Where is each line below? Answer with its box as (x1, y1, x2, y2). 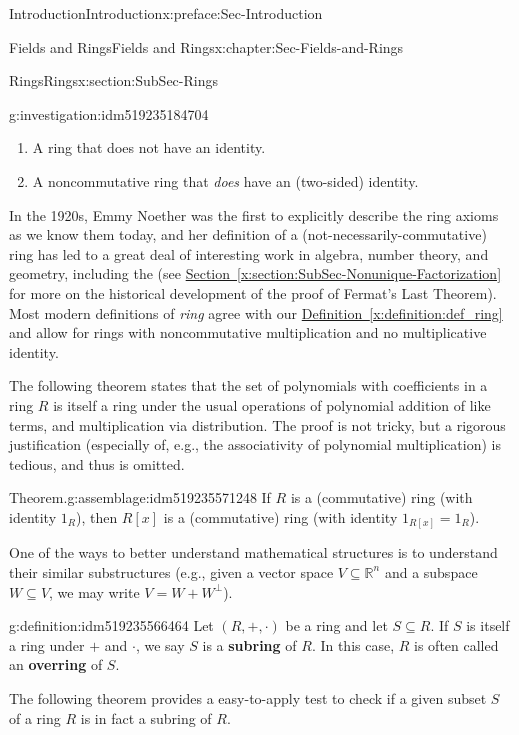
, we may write (49, 581, 140, 602)
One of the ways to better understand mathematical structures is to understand (9, 542, 498, 563)
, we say (135, 634, 185, 655)
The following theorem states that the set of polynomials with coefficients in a (9, 375, 488, 396)
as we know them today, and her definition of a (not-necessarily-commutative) (9, 224, 487, 245)
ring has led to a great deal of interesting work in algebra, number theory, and (9, 243, 489, 264)
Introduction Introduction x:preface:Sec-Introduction (9, 3, 323, 23)
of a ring (9, 707, 61, 728)
